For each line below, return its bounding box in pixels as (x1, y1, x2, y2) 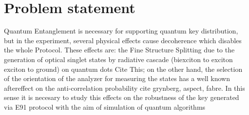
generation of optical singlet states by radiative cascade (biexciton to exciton (4, 54, 233, 64)
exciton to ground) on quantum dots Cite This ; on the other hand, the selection (4, 64, 243, 74)
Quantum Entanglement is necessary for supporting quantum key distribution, (4, 26, 238, 36)
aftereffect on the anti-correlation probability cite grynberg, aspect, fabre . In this (4, 82, 245, 93)
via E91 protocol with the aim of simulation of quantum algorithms (4, 101, 206, 112)
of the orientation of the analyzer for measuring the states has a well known (4, 73, 230, 83)
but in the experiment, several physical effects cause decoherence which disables (4, 35, 242, 45)
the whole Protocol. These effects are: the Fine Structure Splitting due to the (4, 45, 235, 55)
